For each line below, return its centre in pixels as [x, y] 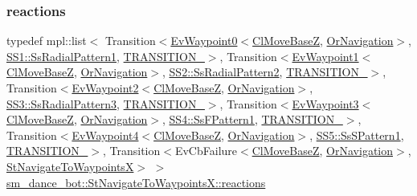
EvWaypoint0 [204, 41]
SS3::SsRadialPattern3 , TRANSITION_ [106, 103]
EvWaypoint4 [105, 135]
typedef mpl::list [47, 41]
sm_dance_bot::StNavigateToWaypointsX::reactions [136, 182]
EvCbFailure [206, 151]
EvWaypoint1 [325, 56]
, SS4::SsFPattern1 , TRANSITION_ [253, 119]
